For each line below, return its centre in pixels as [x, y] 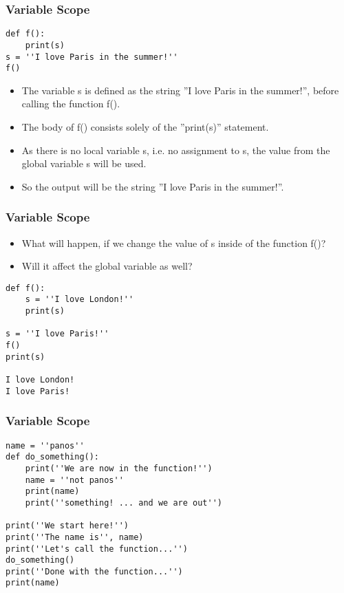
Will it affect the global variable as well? [107, 266]
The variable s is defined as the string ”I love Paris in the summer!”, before [180, 90]
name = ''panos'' [45, 445]
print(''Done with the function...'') [94, 571]
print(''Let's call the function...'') [97, 549]
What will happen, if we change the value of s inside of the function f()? [174, 242]
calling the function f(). [71, 104]
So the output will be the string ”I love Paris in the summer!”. [153, 186]
